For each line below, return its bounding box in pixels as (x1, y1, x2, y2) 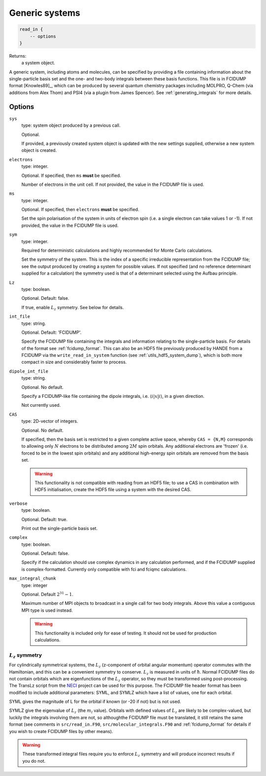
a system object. (21, 60, 55, 66)
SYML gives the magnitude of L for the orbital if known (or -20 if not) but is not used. (9, 699, 181, 705)
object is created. (21, 147, 57, 153)
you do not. (22, 758, 46, 764)
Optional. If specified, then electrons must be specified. (21, 207, 139, 212)
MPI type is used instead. (21, 607, 73, 613)
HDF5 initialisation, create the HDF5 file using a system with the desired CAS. (34, 487, 192, 493)
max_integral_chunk (9, 576, 56, 581)
